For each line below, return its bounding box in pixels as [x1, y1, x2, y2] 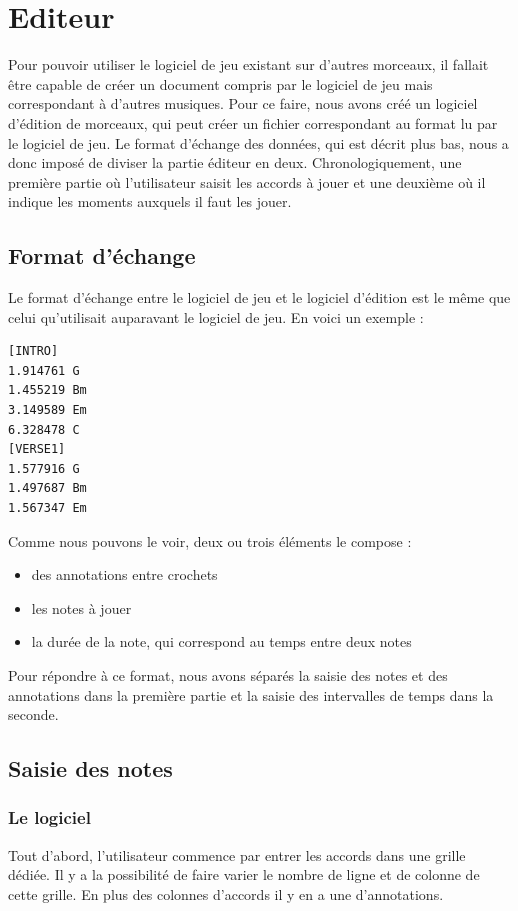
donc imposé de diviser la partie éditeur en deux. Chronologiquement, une [8, 152, 462, 173]
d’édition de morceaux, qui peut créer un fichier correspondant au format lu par [8, 112, 498, 133]
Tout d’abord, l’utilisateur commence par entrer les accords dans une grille [8, 844, 466, 865]
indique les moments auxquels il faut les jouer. [8, 191, 292, 212]
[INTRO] [8, 344, 59, 359]
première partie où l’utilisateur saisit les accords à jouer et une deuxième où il [8, 171, 486, 192]
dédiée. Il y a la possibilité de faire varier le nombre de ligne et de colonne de [8, 864, 480, 885]
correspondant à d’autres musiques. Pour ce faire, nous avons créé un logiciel [8, 93, 478, 114]
